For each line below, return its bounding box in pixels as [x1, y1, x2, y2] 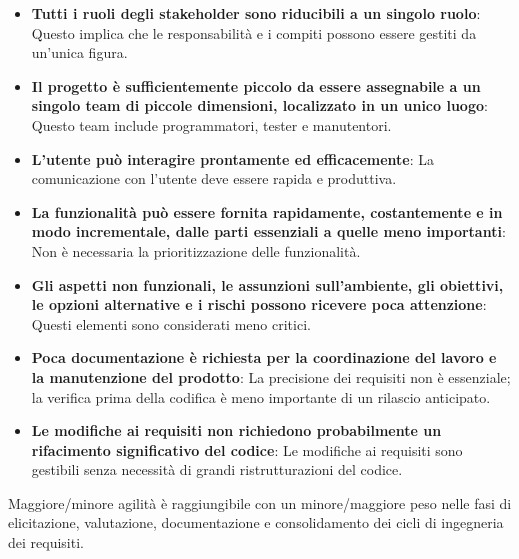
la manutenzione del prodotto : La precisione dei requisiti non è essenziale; [31, 366, 511, 387]
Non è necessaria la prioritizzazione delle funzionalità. [31, 240, 361, 261]
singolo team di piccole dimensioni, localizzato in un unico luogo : [31, 95, 488, 116]
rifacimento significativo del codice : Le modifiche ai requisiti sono [31, 439, 463, 460]
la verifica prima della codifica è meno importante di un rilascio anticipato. [31, 386, 491, 407]
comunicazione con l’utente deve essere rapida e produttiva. [31, 168, 397, 189]
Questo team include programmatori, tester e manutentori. [31, 114, 392, 135]
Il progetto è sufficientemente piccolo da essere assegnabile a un [31, 75, 481, 96]
